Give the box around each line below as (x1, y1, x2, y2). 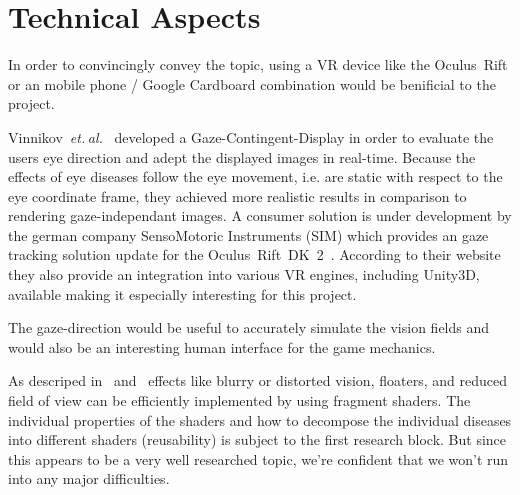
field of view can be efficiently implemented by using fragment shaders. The (8, 390, 471, 411)
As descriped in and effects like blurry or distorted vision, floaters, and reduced (8, 370, 507, 391)
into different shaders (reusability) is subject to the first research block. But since (8, 429, 507, 450)
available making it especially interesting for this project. (8, 283, 357, 304)
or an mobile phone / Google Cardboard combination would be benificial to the (8, 73, 496, 94)
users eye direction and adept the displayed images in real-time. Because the (8, 146, 476, 167)
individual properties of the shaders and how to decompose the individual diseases (8, 409, 512, 430)
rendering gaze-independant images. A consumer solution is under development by (8, 205, 512, 226)
